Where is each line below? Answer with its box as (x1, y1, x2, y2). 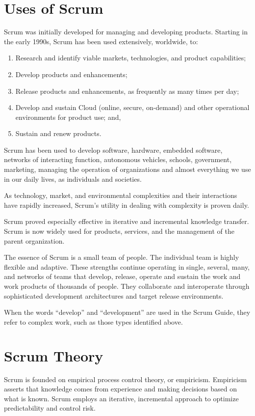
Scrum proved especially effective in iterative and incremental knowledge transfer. (4, 216, 249, 226)
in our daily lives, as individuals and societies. (4, 173, 142, 184)
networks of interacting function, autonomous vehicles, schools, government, (4, 154, 232, 165)
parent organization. (4, 235, 65, 246)
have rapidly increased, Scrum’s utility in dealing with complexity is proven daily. (4, 199, 249, 210)
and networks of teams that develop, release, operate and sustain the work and (4, 271, 241, 281)
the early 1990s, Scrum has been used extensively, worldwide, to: (4, 36, 198, 46)
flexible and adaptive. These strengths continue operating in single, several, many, (4, 261, 250, 272)
